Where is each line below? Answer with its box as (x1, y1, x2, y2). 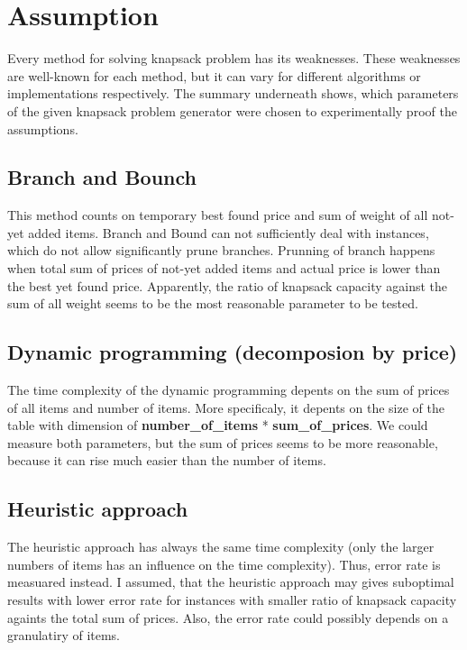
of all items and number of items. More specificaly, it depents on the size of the (7, 398, 444, 417)
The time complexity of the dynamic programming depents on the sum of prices (7, 380, 450, 399)
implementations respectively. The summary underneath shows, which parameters (7, 84, 459, 103)
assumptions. (7, 119, 78, 138)
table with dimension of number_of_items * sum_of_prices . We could (7, 416, 428, 435)
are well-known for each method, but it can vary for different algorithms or (7, 66, 421, 85)
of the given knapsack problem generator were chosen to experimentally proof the (7, 101, 457, 120)
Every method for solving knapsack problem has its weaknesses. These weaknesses (7, 49, 461, 68)
